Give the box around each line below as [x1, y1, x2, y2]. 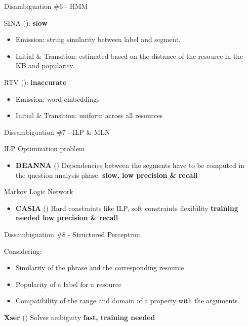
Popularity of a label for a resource [15, 279, 122, 289]
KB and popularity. [15, 60, 75, 71]
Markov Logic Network [4, 186, 73, 197]
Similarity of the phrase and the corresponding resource [15, 262, 184, 273]
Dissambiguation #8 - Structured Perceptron [4, 229, 140, 239]
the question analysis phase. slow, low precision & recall [15, 169, 198, 180]
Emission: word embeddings [15, 93, 100, 104]
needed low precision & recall [15, 212, 118, 223]
